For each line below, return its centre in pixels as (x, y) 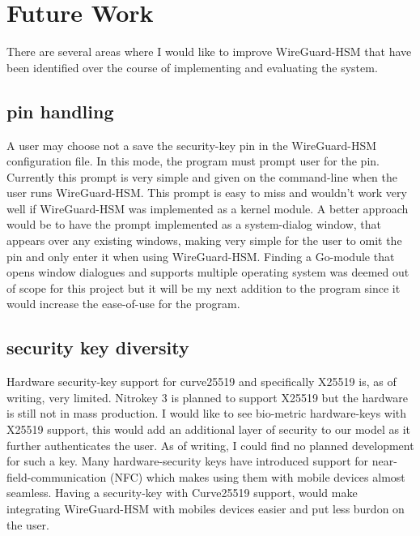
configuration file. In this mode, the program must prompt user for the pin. (193, 161)
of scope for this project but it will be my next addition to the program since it (204, 287)
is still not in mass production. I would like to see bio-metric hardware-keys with (207, 413)
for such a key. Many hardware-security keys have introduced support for (188, 461)
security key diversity (98, 347)
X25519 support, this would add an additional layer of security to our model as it (209, 429)
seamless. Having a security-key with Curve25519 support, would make (182, 493)
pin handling (60, 111)
